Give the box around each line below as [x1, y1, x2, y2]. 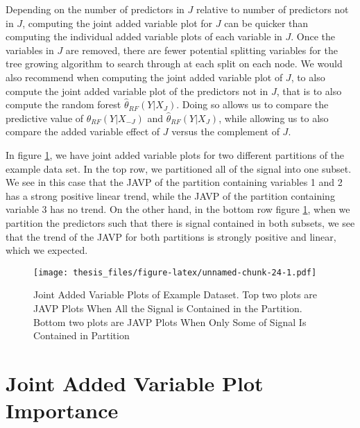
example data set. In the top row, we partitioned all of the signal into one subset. [6, 161, 352, 176]
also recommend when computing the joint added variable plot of [6, 69, 283, 84]
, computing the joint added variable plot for [22, 15, 213, 30]
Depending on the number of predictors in [6, 2, 185, 16]
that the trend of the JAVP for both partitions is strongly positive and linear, [6, 229, 336, 243]
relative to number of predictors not [196, 2, 349, 16]
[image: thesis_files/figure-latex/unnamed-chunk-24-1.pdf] [33, 267, 317, 277]
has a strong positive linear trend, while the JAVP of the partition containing [6, 188, 335, 203]
